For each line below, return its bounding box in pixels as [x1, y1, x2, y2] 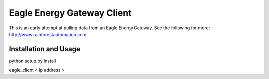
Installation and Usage [9, 45, 81, 53]
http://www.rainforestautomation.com [9, 31, 87, 37]
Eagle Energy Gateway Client [9, 7, 132, 18]
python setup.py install [9, 58, 56, 64]
